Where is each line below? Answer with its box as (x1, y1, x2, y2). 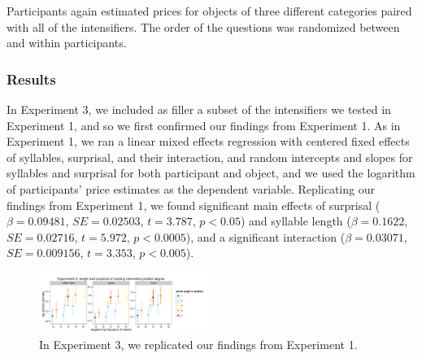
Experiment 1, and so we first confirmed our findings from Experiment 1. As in (7, 116, 401, 133)
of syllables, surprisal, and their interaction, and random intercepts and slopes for (7, 148, 413, 165)
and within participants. (7, 34, 127, 51)
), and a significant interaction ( (185, 228, 346, 245)
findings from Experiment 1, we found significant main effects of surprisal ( (7, 196, 381, 213)
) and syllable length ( (240, 212, 351, 229)
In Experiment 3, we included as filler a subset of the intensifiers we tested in (7, 101, 391, 117)
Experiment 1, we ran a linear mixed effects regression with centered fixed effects (7, 133, 410, 150)
